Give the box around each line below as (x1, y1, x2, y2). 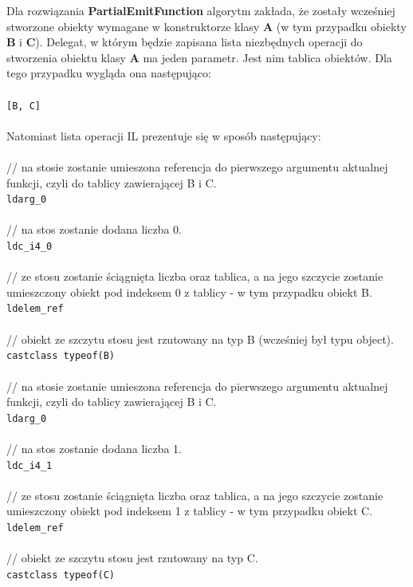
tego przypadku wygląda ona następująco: (6, 65, 211, 81)
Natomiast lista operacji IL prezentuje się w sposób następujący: (6, 127, 321, 144)
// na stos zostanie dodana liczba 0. (6, 221, 182, 238)
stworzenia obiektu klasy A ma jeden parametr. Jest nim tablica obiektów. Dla (6, 49, 392, 65)
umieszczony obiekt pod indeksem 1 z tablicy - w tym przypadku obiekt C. (6, 502, 373, 519)
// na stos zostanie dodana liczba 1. (6, 440, 182, 456)
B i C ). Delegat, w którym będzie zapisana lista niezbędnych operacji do (6, 33, 363, 50)
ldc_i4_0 (6, 241, 53, 253)
